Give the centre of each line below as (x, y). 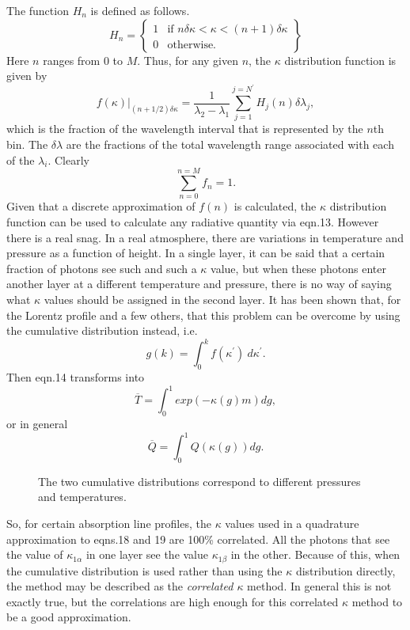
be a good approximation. (69, 617)
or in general (37, 423)
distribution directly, (345, 570)
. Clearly (68, 159)
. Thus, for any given (188, 60)
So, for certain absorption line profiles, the (109, 523)
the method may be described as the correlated (120, 586)
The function (38, 10)
